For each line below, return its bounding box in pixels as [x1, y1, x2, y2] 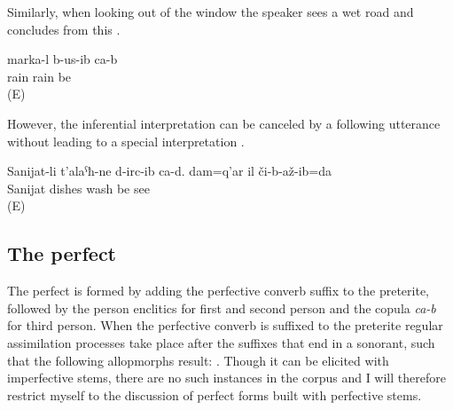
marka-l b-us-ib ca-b [7, 50, 118, 68]
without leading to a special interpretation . [7, 131, 245, 150]
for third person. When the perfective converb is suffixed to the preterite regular [7, 316, 443, 335]
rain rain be [7, 67, 72, 85]
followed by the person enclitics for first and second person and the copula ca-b [7, 298, 436, 317]
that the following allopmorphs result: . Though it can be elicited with [7, 351, 389, 369]
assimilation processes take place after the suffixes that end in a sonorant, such [7, 333, 435, 351]
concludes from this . [7, 20, 121, 38]
